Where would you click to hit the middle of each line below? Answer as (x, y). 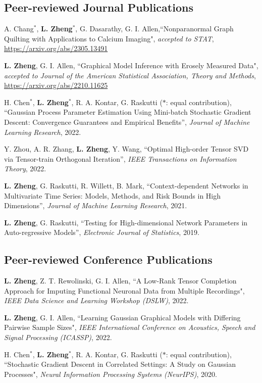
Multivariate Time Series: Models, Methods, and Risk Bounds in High (113, 195)
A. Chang (19, 29)
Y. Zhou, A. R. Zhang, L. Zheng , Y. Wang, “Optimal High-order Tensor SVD (126, 149)
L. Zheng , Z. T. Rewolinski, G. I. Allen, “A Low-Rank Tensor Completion (120, 281)
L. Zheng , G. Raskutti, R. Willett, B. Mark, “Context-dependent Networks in (126, 185)
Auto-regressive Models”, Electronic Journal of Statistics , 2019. (102, 232)
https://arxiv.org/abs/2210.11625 (56, 85)
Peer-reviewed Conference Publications (108, 259)
